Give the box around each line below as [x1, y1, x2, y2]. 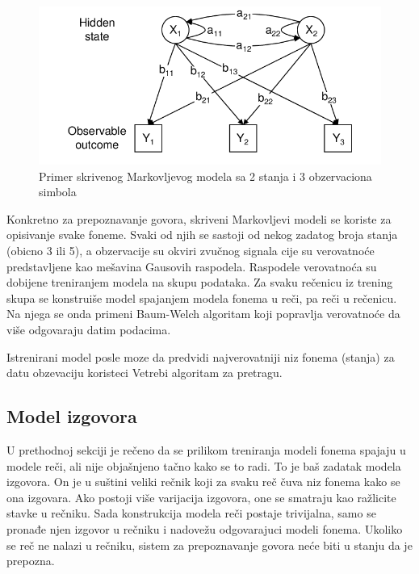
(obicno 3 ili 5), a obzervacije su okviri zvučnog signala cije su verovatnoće [6, 242, 375, 259]
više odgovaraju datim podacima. [6, 321, 171, 338]
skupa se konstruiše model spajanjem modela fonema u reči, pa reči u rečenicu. [6, 289, 397, 306]
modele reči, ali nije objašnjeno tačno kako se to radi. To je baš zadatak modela [6, 457, 401, 474]
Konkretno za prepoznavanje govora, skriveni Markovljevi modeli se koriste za [6, 210, 392, 227]
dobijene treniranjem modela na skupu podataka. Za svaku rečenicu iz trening [6, 274, 393, 291]
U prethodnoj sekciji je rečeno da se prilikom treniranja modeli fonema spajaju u [6, 442, 406, 459]
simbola [39, 183, 77, 200]
